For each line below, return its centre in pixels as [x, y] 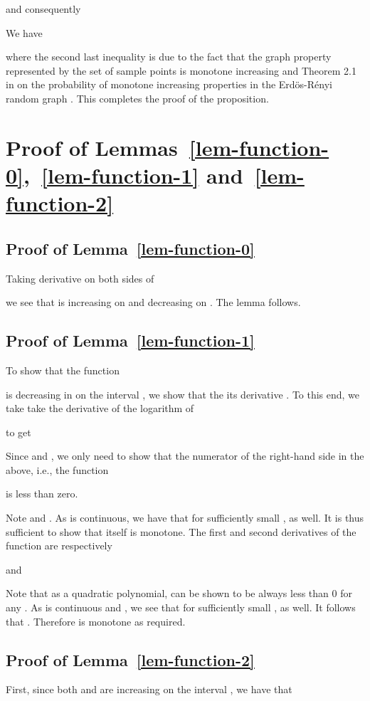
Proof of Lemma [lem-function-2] [130, 659]
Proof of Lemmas [92, 147]
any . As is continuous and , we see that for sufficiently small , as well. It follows [181, 607]
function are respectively [59, 545]
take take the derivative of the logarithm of [100, 408]
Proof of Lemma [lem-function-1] [130, 341]
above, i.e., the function [57, 469]
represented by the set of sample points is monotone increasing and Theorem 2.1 [181, 70]
